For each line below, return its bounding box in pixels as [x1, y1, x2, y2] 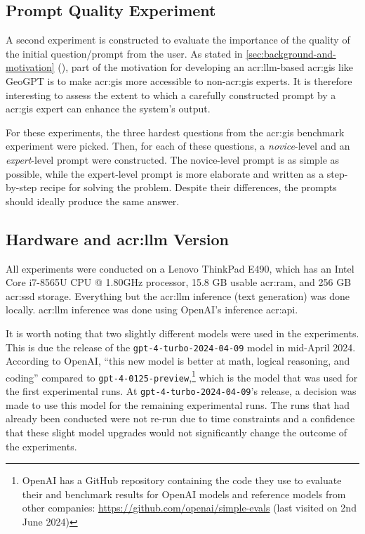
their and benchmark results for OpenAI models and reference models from [22, 486, 346, 501]
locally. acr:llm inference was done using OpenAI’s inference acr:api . [6, 302, 298, 317]
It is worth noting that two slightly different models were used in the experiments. [6, 325, 359, 340]
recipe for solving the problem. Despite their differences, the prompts [40, 180, 337, 195]
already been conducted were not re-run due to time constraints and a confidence [6, 411, 355, 426]
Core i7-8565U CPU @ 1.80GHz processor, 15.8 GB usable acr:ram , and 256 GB [6, 275, 352, 289]
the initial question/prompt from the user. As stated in [6, 46, 243, 60]
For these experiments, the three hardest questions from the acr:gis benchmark [6, 124, 345, 139]
